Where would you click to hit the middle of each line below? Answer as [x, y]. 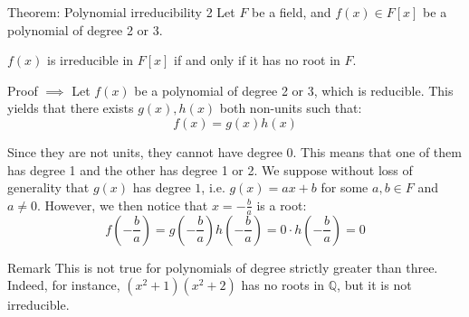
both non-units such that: [291, 108]
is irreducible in [91, 60]
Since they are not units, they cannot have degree [145, 151]
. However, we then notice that [123, 205]
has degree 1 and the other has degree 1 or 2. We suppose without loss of [210, 169]
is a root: [282, 205]
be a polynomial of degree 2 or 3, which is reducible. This [294, 90]
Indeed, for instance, [64, 285]
